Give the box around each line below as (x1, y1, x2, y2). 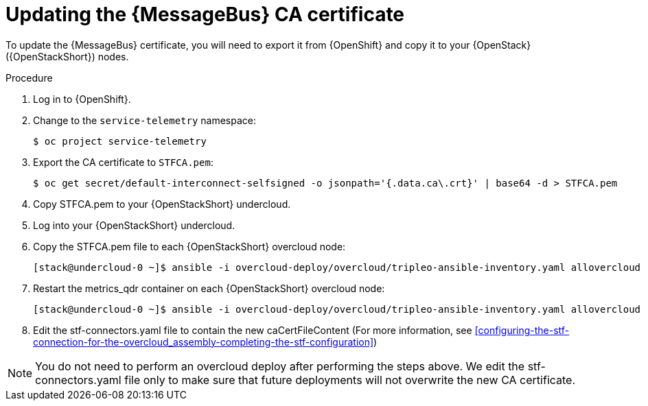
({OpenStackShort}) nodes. (5, 50, 129, 62)
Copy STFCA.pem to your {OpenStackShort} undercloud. (33, 198, 291, 210)
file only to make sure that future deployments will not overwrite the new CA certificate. (124, 372, 576, 387)
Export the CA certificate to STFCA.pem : (33, 156, 213, 168)
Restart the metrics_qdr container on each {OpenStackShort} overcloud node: (33, 282, 385, 294)
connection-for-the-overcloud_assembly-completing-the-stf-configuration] (33, 335, 374, 348)
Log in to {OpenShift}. (33, 93, 131, 105)
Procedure (5, 71, 53, 84)
